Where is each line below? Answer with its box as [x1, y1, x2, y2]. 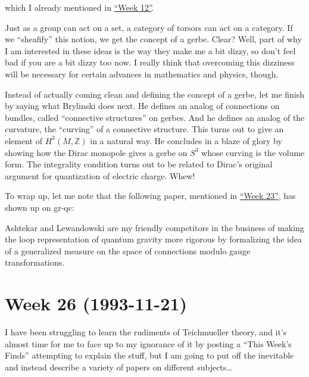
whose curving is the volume [201, 146, 305, 158]
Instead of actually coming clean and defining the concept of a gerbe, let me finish [5, 88, 305, 100]
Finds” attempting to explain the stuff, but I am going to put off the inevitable [5, 349, 294, 362]
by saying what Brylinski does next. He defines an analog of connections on [5, 99, 280, 112]
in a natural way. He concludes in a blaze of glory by [90, 134, 282, 147]
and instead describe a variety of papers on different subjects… [5, 360, 232, 373]
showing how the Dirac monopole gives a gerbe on [5, 146, 188, 158]
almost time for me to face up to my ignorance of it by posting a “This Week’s [5, 337, 292, 350]
